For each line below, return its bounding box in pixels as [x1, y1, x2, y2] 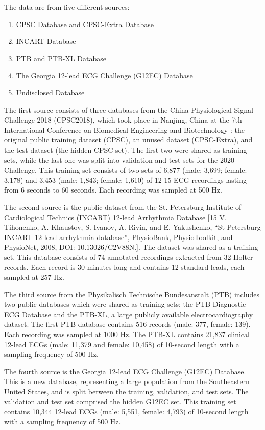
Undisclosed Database [16, 87, 85, 98]
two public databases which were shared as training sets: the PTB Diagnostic [4, 299, 246, 309]
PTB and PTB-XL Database [16, 53, 107, 63]
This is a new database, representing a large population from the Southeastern [4, 376, 250, 387]
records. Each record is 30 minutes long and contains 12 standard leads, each [4, 261, 245, 272]
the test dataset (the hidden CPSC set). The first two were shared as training [4, 144, 247, 155]
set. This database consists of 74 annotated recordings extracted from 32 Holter [4, 251, 253, 262]
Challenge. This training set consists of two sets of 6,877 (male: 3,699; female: [4, 164, 247, 175]
